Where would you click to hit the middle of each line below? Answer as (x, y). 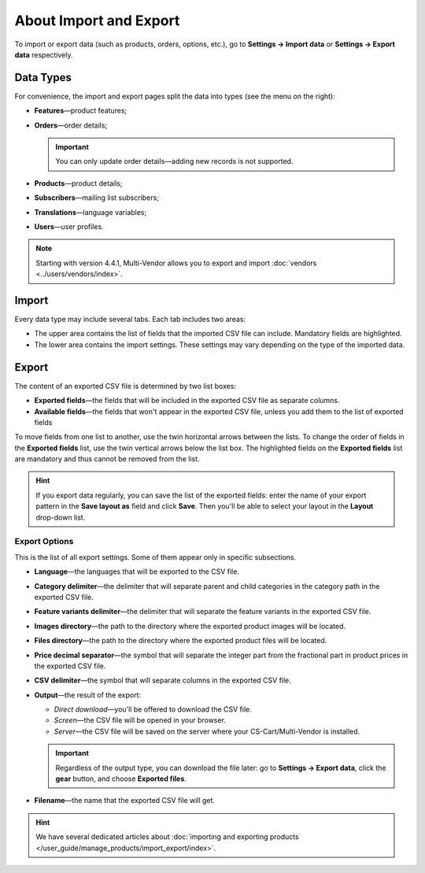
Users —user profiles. (69, 226)
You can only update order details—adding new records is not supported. (174, 161)
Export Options (44, 542)
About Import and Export (97, 20)
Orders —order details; (71, 125)
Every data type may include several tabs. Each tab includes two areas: (130, 320)
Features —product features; (81, 111)
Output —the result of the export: (88, 695)
